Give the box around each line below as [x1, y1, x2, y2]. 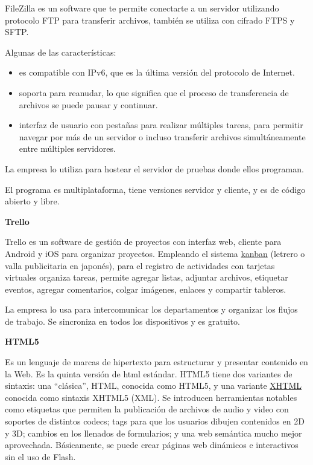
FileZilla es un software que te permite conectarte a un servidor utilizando [5, 2, 279, 14]
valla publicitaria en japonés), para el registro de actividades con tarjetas [5, 259, 275, 272]
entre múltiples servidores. [19, 142, 116, 155]
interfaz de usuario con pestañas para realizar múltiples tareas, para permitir [19, 119, 303, 131]
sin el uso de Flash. [5, 450, 76, 463]
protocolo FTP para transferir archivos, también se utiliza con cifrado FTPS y [5, 13, 295, 26]
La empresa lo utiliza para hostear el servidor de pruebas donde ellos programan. [5, 162, 304, 175]
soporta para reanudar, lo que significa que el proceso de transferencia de [19, 86, 289, 99]
